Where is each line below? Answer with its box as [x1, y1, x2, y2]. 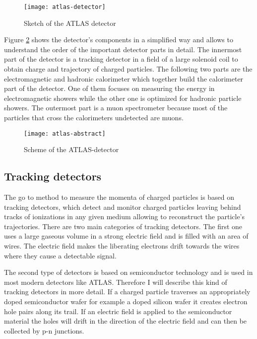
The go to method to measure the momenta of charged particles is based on [4, 192, 234, 202]
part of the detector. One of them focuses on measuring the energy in [4, 83, 215, 93]
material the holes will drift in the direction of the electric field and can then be [4, 316, 247, 326]
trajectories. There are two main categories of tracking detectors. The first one [4, 221, 243, 231]
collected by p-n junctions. [4, 325, 84, 336]
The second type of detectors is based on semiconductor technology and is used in [4, 267, 253, 277]
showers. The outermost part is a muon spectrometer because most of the [4, 102, 228, 113]
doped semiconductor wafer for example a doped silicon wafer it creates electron [4, 296, 248, 306]
